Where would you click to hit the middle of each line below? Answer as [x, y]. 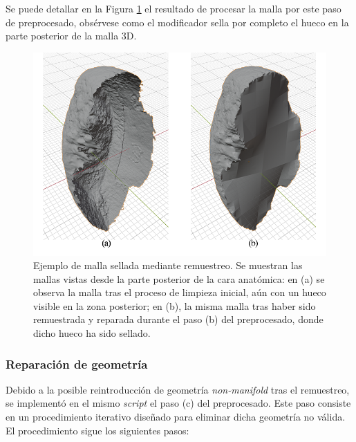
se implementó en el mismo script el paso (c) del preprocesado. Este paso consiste [178, 403]
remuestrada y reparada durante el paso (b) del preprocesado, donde [178, 319]
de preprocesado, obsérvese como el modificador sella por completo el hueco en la [177, 22]
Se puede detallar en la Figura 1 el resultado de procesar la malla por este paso [174, 8]
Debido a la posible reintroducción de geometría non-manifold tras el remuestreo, [178, 389]
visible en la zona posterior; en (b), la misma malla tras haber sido [175, 305]
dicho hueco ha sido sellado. [92, 333]
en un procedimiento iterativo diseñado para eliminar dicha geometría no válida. [176, 417]
